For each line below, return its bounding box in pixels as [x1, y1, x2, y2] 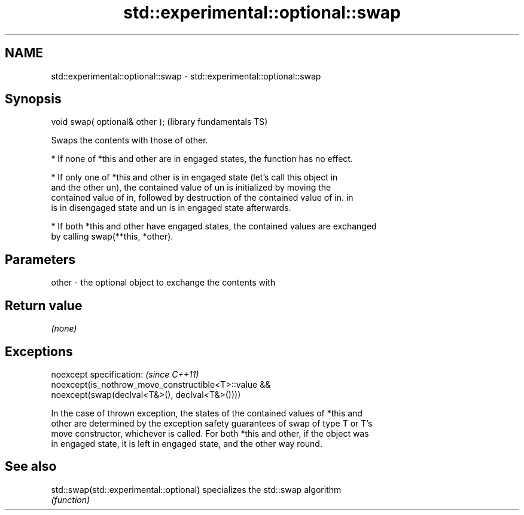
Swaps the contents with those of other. [51, 135, 208, 146]
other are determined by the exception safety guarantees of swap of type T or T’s [51, 418, 373, 428]
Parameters [5, 252, 75, 267]
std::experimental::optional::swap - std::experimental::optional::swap [51, 70, 321, 81]
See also [5, 459, 57, 474]
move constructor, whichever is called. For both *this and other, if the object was [51, 428, 369, 439]
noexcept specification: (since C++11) [51, 369, 199, 379]
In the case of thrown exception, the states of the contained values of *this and [51, 407, 362, 418]
